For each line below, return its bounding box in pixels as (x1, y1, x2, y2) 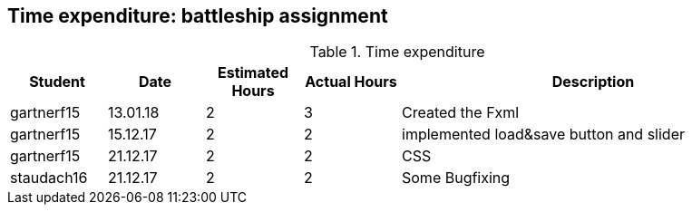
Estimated (217, 63, 289, 82)
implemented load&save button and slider (402, 125, 685, 144)
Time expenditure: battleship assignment (7, 5, 388, 27)
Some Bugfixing (402, 169, 511, 188)
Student (29, 72, 85, 92)
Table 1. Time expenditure (309, 43, 485, 62)
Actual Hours (305, 72, 397, 92)
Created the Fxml (402, 103, 520, 122)
